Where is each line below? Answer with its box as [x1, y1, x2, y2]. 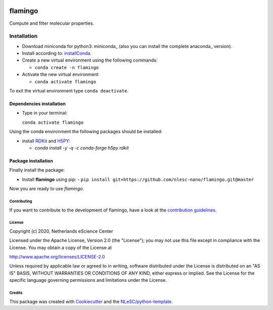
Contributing [9, 198, 32, 204]
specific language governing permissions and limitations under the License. [9, 277, 167, 283]
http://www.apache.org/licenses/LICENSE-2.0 [9, 254, 105, 260]
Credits [9, 290, 23, 295]
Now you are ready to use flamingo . [9, 186, 84, 192]
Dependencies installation [9, 101, 66, 107]
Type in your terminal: [22, 110, 68, 116]
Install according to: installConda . [22, 50, 92, 57]
